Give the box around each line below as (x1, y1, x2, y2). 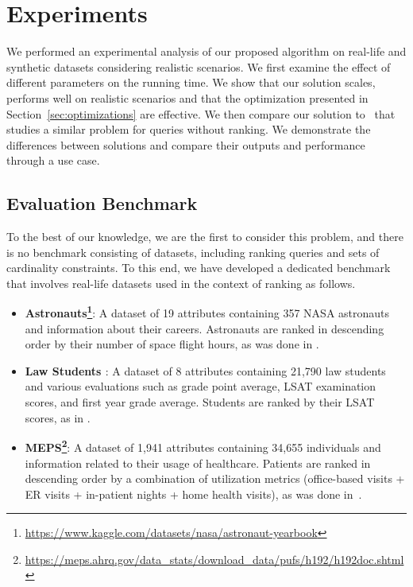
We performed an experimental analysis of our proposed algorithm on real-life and (6, 43, 407, 60)
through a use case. (6, 152, 100, 169)
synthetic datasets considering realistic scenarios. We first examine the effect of (6, 58, 391, 75)
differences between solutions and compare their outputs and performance (6, 136, 365, 153)
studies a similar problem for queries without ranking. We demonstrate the (6, 121, 371, 138)
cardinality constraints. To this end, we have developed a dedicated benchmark (6, 259, 391, 276)
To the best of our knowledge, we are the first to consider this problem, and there (6, 228, 403, 245)
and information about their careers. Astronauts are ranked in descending (25, 320, 384, 336)
